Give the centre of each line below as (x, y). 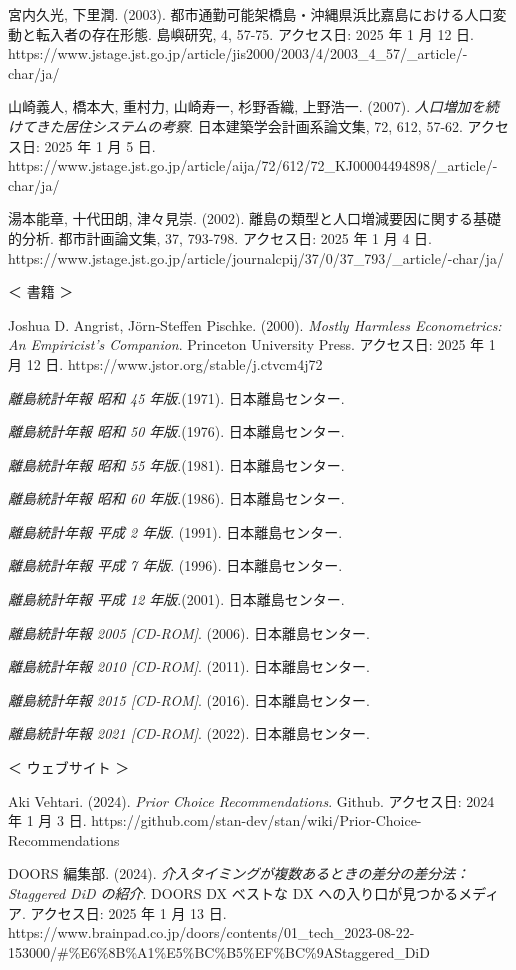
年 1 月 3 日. (47, 820)
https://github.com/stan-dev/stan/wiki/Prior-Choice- (256, 820)
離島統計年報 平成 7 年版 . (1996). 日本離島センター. (175, 565)
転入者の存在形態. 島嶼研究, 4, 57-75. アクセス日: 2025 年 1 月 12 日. (254, 33)
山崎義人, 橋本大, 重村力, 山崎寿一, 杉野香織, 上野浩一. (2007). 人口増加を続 (253, 106)
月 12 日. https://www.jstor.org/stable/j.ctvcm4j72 (165, 363)
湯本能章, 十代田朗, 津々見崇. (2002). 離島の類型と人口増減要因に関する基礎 (255, 218)
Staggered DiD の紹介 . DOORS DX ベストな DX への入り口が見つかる (233, 893)
